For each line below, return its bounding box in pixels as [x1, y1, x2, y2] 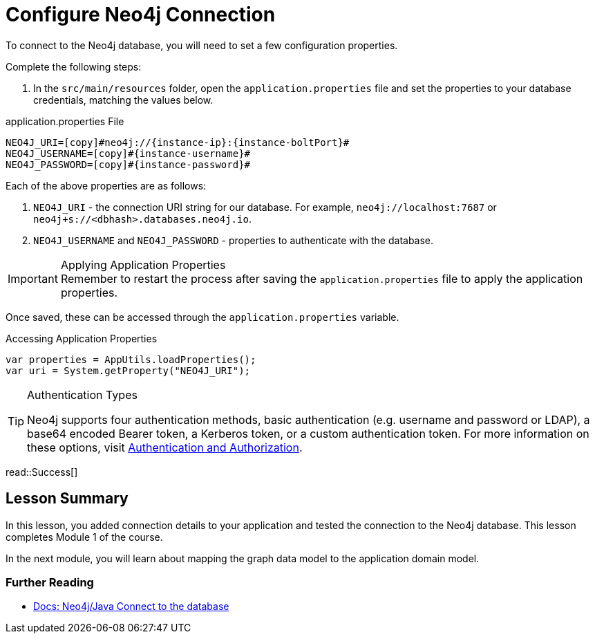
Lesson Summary [6, 490, 129, 508]
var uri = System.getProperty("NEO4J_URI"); [6, 364, 251, 376]
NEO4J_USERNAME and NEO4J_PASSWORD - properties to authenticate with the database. [33, 234, 434, 246]
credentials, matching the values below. [33, 93, 214, 106]
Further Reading [6, 575, 94, 589]
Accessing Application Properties [6, 332, 158, 344]
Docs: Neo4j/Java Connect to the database [33, 600, 229, 613]
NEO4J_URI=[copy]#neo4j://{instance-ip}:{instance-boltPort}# [6, 136, 350, 148]
